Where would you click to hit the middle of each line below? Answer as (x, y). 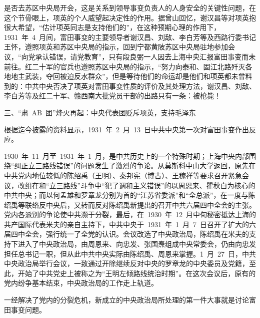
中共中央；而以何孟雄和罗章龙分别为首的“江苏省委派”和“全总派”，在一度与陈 (130, 195)
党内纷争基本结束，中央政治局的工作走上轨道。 (81, 283)
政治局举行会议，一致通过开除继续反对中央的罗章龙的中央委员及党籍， (133, 263)
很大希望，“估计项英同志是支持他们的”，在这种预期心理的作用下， (112, 27)
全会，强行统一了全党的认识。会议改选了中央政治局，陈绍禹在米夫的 (137, 234)
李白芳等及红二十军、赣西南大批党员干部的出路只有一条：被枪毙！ (112, 96)
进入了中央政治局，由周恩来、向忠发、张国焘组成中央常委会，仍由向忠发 (137, 244)
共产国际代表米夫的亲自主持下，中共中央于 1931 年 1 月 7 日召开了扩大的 (126, 224)
